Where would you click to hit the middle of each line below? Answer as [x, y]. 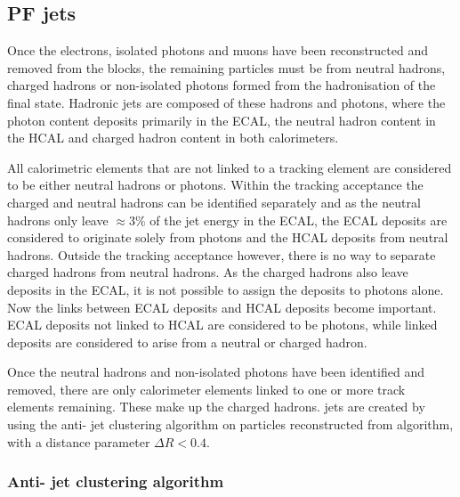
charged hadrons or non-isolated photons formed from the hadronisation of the [222, 85]
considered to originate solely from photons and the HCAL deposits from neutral [228, 237]
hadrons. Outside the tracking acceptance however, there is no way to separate [222, 254]
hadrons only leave [58, 220]
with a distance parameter [79, 441]
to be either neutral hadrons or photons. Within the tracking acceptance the [215, 185]
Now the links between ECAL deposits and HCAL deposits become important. [222, 307]
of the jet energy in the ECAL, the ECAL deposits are [299, 220]
